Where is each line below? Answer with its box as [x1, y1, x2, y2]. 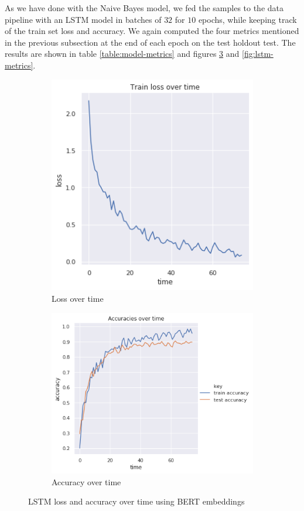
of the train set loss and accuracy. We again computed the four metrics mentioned [5, 25, 299, 37]
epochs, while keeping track [198, 13, 297, 25]
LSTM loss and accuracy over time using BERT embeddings [28, 495, 245, 507]
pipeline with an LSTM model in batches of [5, 13, 162, 25]
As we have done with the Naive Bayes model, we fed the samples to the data [5, 2, 284, 13]
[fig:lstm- [242, 47, 274, 60]
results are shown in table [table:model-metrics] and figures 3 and [5, 47, 240, 60]
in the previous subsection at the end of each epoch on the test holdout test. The [5, 36, 296, 48]
